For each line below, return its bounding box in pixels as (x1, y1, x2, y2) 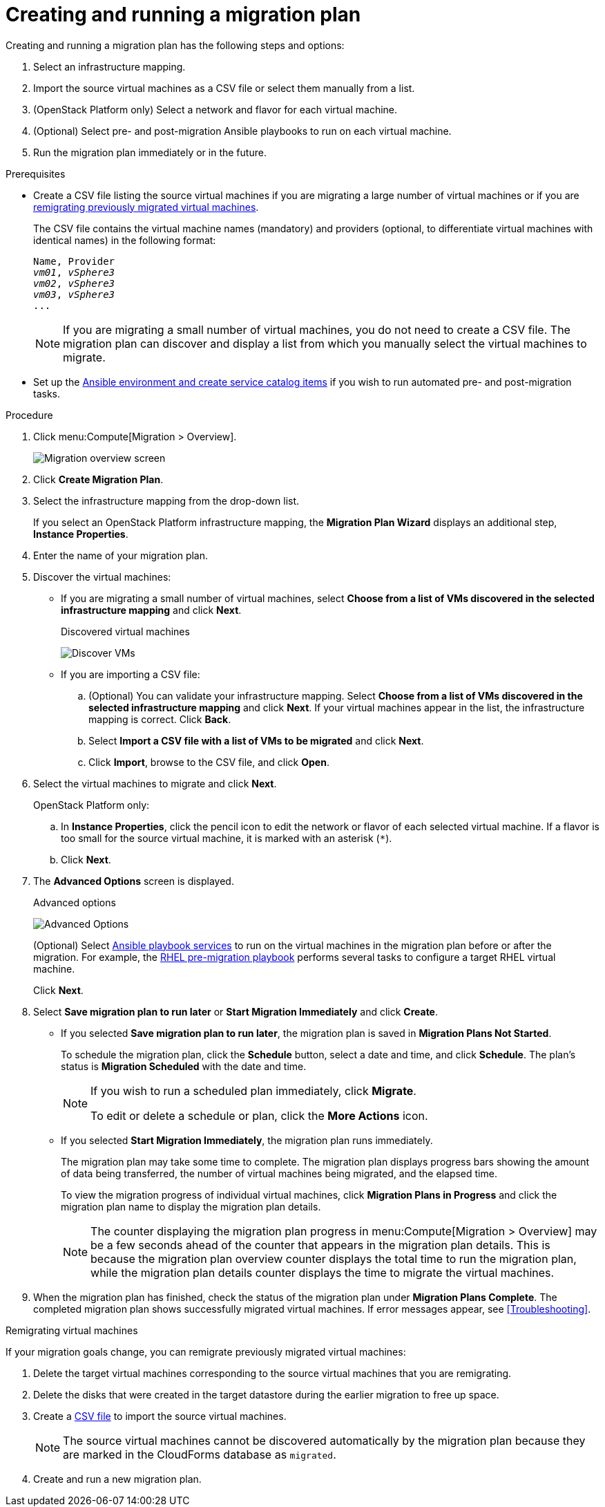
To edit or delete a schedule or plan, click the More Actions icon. (90, 1108, 428, 1123)
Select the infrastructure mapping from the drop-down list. (33, 494, 300, 507)
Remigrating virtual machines (6, 1324, 138, 1336)
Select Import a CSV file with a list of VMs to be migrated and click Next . (88, 734, 424, 747)
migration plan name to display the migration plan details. (61, 1200, 321, 1213)
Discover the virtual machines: (33, 570, 171, 583)
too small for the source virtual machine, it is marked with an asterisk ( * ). (61, 832, 392, 844)
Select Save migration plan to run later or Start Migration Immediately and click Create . (33, 1005, 439, 1018)
